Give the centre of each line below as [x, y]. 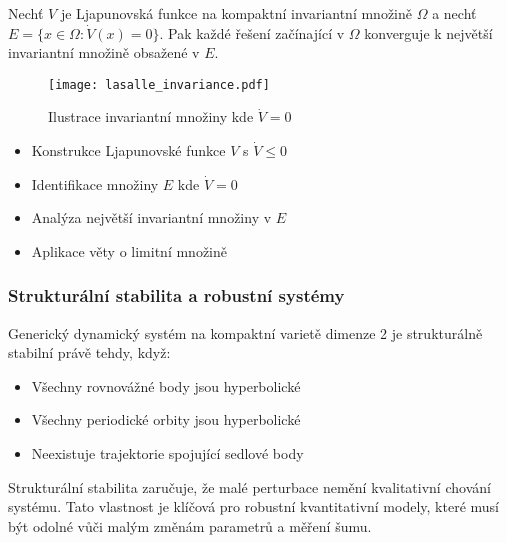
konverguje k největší [428, 32]
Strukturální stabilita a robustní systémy [176, 295]
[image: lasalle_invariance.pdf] [159, 84]
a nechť [454, 13]
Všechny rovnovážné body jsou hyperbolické [166, 385]
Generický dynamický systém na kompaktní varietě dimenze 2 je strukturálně [245, 332]
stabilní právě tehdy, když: [89, 352]
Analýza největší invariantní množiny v [151, 217]
